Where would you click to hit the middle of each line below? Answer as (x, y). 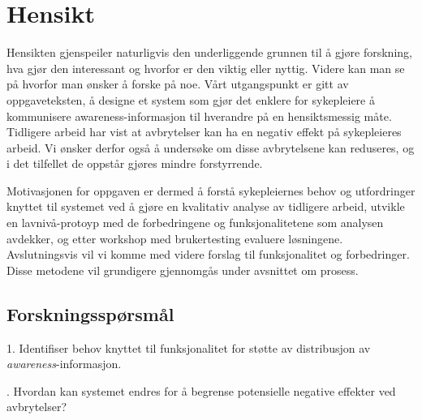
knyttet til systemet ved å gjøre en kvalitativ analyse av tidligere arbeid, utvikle (206, 206)
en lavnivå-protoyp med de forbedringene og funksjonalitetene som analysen (195, 223)
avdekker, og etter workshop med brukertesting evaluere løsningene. (175, 238)
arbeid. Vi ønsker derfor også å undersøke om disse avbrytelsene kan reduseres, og (211, 147)
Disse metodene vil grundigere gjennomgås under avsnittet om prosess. (183, 270)
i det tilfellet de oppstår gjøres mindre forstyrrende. (135, 163)
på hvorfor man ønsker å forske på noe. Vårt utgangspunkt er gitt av (178, 84)
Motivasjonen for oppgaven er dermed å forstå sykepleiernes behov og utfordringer (211, 190)
